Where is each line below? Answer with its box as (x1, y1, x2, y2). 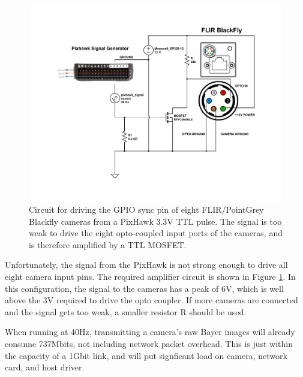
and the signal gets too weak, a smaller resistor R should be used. (5, 305, 247, 318)
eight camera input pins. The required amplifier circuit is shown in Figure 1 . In (5, 270, 296, 283)
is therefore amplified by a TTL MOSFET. (29, 238, 187, 251)
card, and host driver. (5, 361, 85, 373)
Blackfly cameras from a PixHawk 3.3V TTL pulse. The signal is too (29, 215, 282, 227)
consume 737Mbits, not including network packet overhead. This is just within (5, 337, 293, 350)
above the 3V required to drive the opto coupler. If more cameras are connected (5, 294, 298, 306)
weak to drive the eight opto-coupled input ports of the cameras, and (29, 227, 283, 239)
